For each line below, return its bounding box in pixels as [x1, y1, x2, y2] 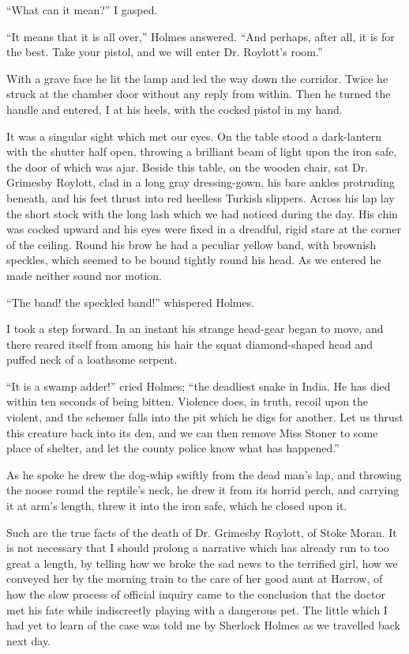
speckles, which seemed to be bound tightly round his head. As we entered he [6, 251, 381, 268]
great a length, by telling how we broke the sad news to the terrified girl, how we [6, 554, 398, 571]
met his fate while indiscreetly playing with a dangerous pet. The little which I [6, 601, 388, 618]
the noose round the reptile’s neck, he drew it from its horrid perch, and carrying [6, 482, 400, 498]
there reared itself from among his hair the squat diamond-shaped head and [6, 335, 373, 352]
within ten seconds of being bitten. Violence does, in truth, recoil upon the [6, 393, 369, 410]
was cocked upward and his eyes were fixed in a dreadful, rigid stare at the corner [6, 221, 401, 237]
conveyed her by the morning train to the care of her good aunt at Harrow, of [6, 570, 383, 587]
